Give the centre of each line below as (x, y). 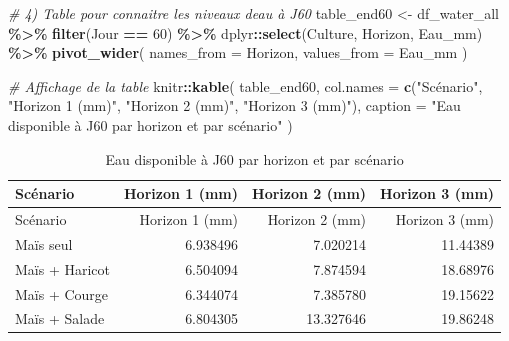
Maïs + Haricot (63, 268)
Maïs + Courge (62, 293)
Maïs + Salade (60, 318)
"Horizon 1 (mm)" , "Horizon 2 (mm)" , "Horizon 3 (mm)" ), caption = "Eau (234, 105)
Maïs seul (44, 243)
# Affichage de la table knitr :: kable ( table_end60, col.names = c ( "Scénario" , (245, 85)
